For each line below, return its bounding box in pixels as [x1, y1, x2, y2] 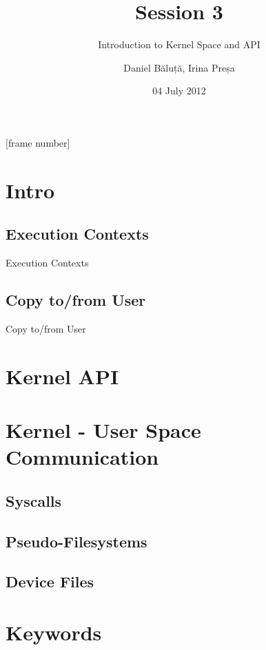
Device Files [6, 571, 94, 592]
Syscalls [6, 490, 62, 511]
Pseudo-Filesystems [6, 530, 147, 552]
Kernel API [6, 361, 119, 390]
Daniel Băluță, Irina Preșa [123, 60, 235, 74]
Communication [6, 443, 159, 471]
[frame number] [6, 135, 70, 149]
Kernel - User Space [6, 416, 201, 444]
